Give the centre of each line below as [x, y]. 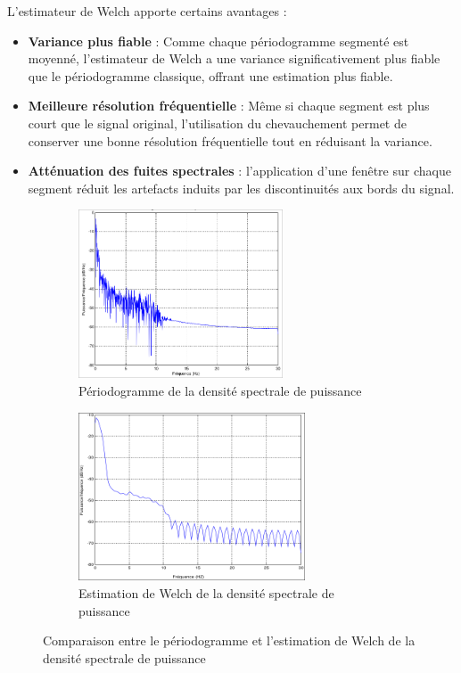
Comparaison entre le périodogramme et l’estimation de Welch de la [229, 640]
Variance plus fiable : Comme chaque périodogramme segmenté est [218, 41]
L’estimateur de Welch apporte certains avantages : [147, 11]
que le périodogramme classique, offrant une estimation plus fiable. [210, 75]
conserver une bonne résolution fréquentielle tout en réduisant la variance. [230, 140]
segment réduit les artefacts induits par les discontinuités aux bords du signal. [241, 188]
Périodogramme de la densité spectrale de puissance [220, 390]
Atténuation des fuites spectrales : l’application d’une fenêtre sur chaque [239, 171]
